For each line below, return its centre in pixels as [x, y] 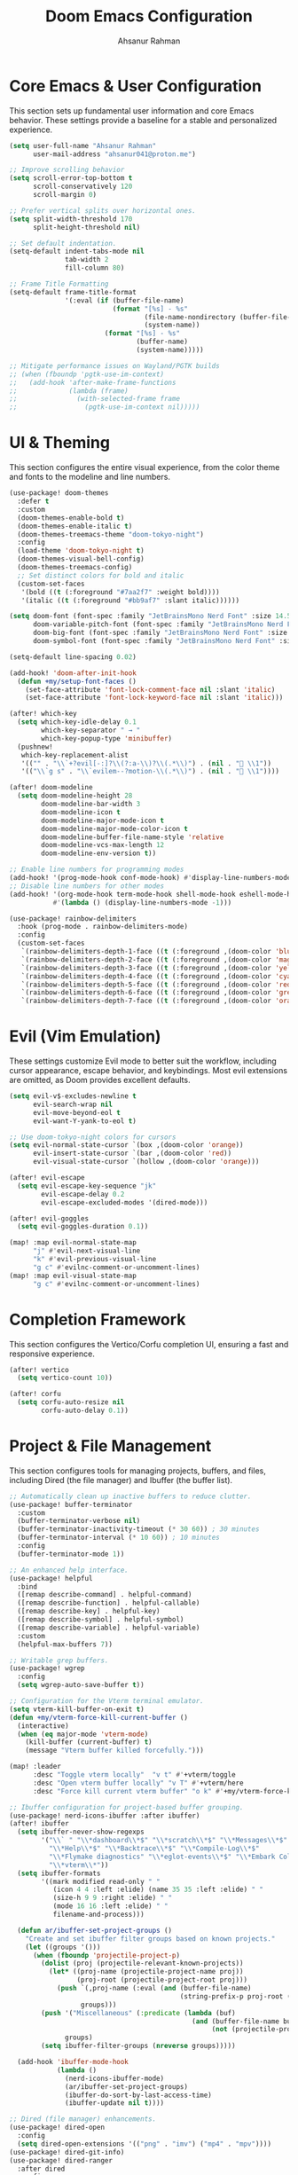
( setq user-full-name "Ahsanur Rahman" [83, 145]
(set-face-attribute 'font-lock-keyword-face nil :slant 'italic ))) [154, 698]
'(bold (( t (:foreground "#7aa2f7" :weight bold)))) [120, 592]
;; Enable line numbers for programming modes [97, 870]
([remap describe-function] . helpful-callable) [109, 1603]
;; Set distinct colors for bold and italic [101, 575]
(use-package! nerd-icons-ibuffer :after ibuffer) [105, 1816]
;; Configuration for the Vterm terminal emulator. [106, 1701]
